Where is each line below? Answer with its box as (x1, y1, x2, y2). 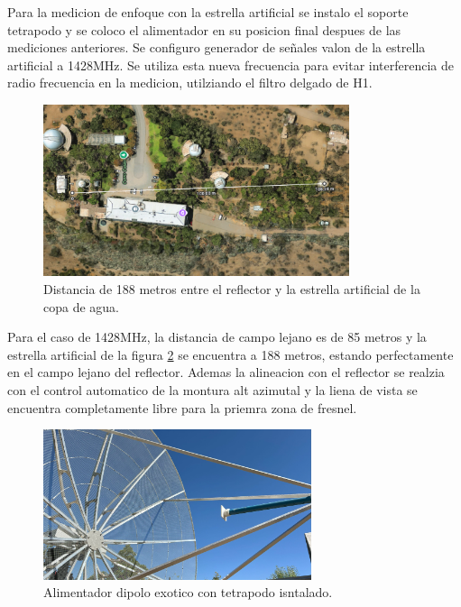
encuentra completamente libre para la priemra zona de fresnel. (7, 398, 357, 417)
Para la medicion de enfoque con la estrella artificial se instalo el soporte (7, 3, 409, 21)
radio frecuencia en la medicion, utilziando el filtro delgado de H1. (7, 73, 373, 92)
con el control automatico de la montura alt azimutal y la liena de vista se (7, 380, 418, 399)
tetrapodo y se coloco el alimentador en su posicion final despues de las (7, 20, 401, 39)
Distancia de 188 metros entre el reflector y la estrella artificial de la (43, 280, 420, 299)
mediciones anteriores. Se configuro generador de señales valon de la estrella (7, 38, 426, 57)
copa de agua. (43, 297, 119, 316)
